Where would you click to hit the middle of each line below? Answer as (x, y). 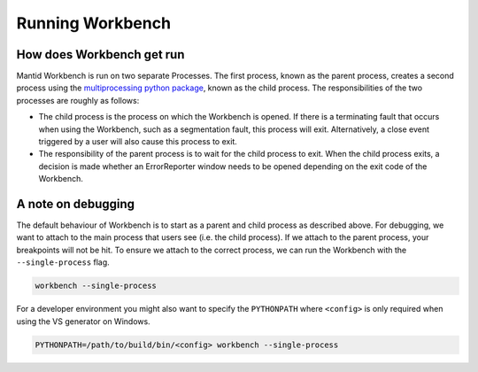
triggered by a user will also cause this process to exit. (138, 142)
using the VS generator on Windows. (83, 321)
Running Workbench (94, 23)
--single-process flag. (63, 262)
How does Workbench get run (100, 54)
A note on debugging (76, 204)
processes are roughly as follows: (78, 100)
